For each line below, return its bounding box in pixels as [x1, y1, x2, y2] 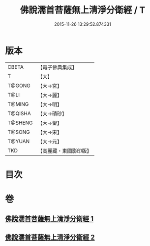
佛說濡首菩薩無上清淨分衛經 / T [20, 4, 146, 16]
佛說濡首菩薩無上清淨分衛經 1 [5, 215, 94, 223]
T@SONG [7, 128, 30, 135]
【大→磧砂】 [37, 110, 67, 117]
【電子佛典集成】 [37, 64, 77, 71]
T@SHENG [7, 119, 33, 126]
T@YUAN [7, 138, 30, 145]
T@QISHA [7, 110, 31, 117]
